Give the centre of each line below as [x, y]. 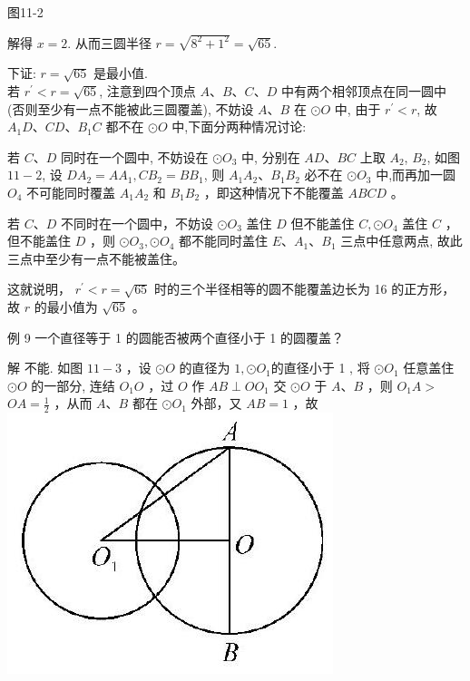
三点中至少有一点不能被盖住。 [96, 258]
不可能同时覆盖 [71, 193]
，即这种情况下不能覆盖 [274, 193]
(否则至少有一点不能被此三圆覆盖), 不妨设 [131, 108]
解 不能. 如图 [45, 368]
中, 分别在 [271, 156]
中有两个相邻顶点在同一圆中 [363, 91]
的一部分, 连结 [73, 385]
